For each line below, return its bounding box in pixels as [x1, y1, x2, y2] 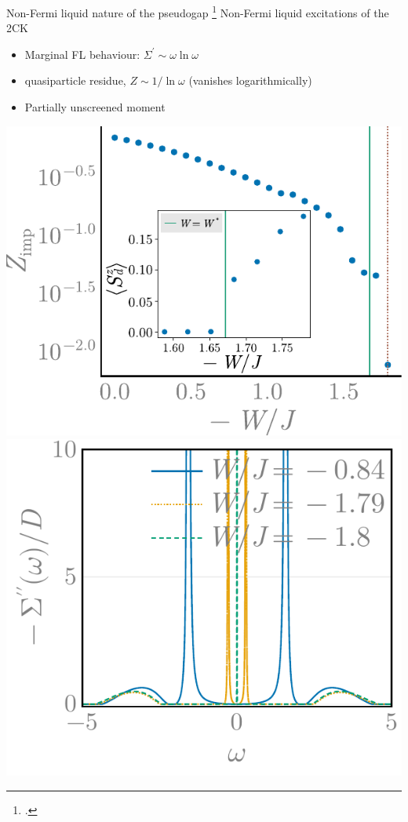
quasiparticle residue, [24, 72, 126, 89]
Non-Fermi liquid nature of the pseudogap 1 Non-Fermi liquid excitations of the [6, 2, 389, 20]
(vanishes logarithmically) [188, 72, 312, 89]
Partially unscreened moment [24, 99, 166, 115]
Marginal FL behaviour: [24, 45, 140, 62]
